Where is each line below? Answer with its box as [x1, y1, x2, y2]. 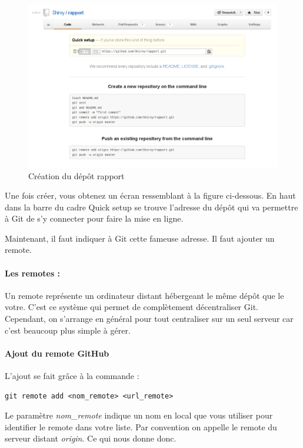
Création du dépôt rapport [28, 169, 125, 182]
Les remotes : [5, 266, 61, 279]
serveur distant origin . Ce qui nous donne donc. [5, 432, 177, 444]
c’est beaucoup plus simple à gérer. [5, 324, 131, 336]
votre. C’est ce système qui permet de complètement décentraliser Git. [5, 301, 258, 313]
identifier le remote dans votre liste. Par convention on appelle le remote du [5, 420, 277, 433]
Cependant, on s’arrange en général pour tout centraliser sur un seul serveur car [5, 312, 294, 325]
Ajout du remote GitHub [5, 347, 109, 359]
